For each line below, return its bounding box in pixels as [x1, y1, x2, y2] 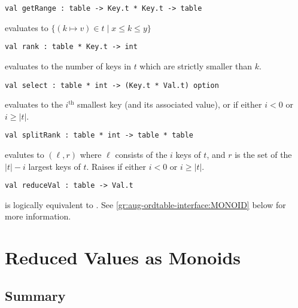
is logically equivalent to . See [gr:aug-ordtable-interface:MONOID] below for [5, 198, 286, 211]
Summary [5, 286, 66, 304]
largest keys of [28, 160, 81, 172]
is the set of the [235, 148, 292, 160]
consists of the [115, 148, 168, 160]
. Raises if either [86, 160, 147, 172]
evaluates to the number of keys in [5, 59, 131, 72]
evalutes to [5, 148, 44, 160]
